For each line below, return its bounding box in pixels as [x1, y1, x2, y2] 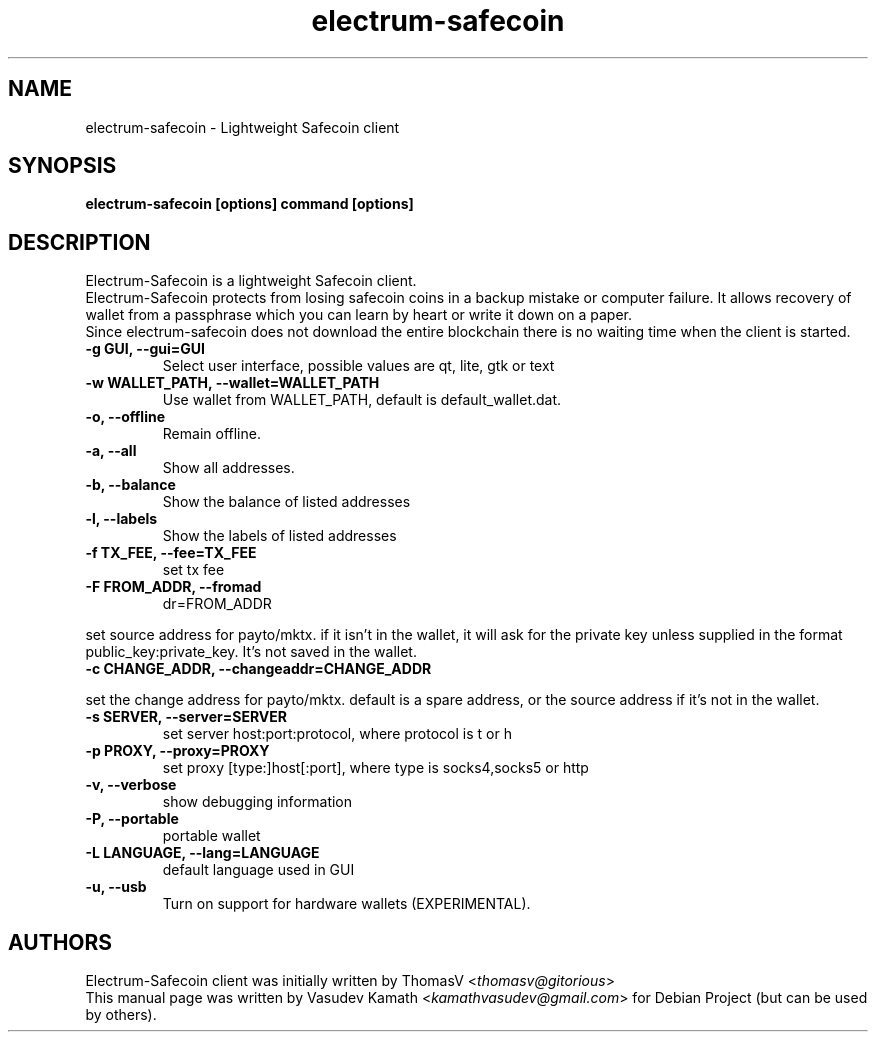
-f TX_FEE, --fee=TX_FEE [85, 544, 257, 562]
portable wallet [162, 827, 261, 845]
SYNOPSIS [8, 153, 117, 179]
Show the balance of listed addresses [162, 493, 411, 511]
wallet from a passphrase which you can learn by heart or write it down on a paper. [85, 306, 632, 324]
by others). [85, 1006, 157, 1024]
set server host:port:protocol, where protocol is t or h [162, 725, 512, 743]
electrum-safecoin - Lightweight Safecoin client [85, 118, 400, 136]
